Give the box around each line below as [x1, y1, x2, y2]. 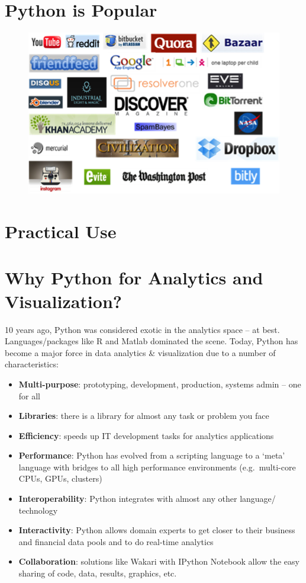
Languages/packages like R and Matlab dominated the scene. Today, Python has [5, 335, 298, 347]
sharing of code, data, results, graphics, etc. [18, 567, 177, 579]
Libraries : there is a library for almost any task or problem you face [18, 409, 269, 422]
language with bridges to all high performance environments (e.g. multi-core [18, 460, 296, 473]
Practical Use [5, 219, 117, 244]
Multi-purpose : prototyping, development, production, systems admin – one [18, 377, 301, 390]
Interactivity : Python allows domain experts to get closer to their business [18, 524, 295, 536]
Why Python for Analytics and [5, 265, 263, 290]
